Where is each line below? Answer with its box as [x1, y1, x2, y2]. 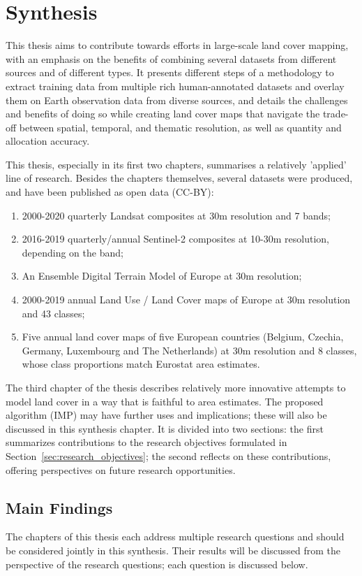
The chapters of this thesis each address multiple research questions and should [6, 529, 345, 544]
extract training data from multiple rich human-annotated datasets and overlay [6, 78, 345, 93]
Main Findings [6, 496, 113, 518]
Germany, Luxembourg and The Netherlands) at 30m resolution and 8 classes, [22, 343, 357, 357]
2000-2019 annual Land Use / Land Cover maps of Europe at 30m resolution [22, 292, 351, 307]
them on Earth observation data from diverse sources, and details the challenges [6, 92, 348, 107]
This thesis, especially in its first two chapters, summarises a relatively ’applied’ [6, 157, 347, 171]
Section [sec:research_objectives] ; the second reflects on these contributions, [6, 448, 331, 463]
